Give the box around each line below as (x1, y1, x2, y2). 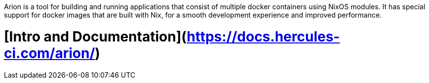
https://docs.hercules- (187, 28, 340, 45)
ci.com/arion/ (4, 44, 95, 62)
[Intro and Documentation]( (4, 28, 187, 45)
